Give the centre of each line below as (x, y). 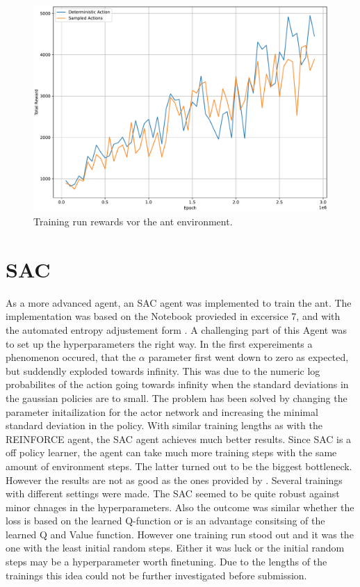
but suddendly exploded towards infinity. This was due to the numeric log (163, 370)
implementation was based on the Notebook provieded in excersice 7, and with (173, 316)
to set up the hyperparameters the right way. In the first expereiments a (159, 343)
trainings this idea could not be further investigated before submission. (156, 575)
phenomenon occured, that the (71, 357)
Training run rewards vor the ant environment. (133, 222)
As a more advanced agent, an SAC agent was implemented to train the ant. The (179, 302)
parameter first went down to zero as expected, (248, 357)
